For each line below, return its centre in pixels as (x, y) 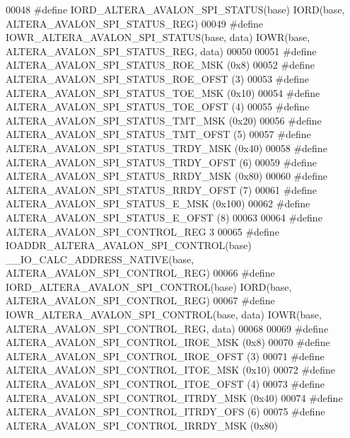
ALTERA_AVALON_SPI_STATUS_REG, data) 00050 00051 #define (161, 51)
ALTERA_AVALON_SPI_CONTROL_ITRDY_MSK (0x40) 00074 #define (174, 397)
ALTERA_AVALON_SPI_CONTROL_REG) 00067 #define (140, 300)
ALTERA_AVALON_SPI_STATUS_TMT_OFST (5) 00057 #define (158, 134)
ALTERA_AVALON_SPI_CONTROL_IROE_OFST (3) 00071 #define (165, 356)
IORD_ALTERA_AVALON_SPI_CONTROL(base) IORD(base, (149, 286)
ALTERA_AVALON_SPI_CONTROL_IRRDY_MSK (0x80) (142, 425)
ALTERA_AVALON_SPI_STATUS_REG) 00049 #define (134, 23)
